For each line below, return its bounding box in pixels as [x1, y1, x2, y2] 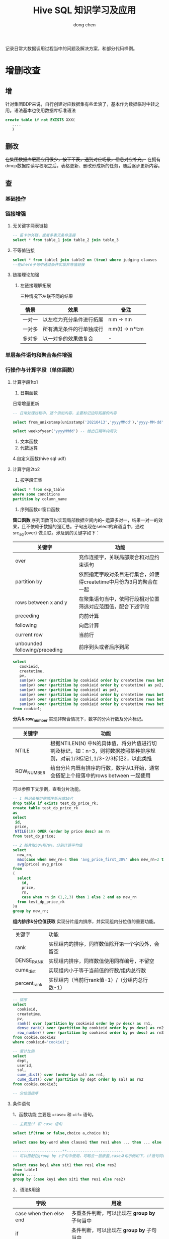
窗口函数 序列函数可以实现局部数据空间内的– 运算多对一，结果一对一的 [12, 517, 158, 523]
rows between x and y [15, 599, 68, 606]
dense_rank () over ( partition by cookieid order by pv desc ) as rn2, [17, 1026, 166, 1031]
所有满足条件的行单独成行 [42, 326, 104, 333]
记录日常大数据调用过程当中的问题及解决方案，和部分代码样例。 [5, 45, 137, 51]
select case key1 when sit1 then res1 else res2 [12, 1163, 117, 1168]
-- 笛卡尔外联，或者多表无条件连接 [12, 233, 76, 238]
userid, [17, 1063, 34, 1068]
